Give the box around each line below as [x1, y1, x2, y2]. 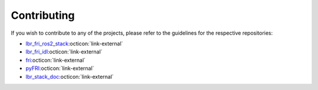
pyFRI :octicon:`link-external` [25, 65, 94, 72]
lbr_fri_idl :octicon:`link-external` [25, 48, 102, 55]
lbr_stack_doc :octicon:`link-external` [25, 73, 114, 80]
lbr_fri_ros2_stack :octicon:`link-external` [25, 40, 123, 47]
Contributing [11, 9, 75, 22]
